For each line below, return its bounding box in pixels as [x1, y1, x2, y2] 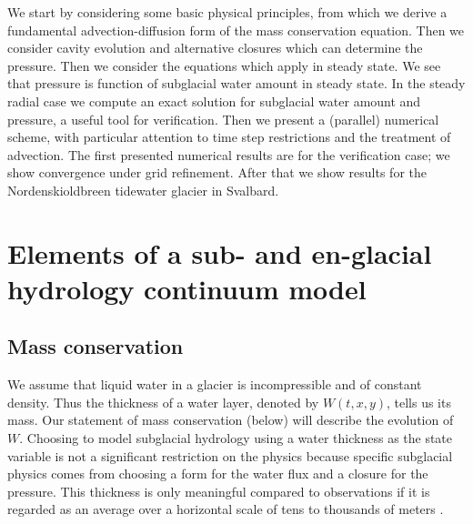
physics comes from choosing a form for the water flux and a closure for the [7, 464, 428, 483]
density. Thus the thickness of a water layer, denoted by [7, 392, 319, 411]
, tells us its [386, 392, 451, 411]
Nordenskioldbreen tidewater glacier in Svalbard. [7, 180, 279, 199]
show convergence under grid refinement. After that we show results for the [7, 163, 427, 182]
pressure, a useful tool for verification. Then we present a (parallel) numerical [7, 109, 439, 128]
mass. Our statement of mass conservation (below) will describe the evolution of [7, 410, 454, 429]
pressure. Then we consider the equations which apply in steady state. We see [7, 55, 441, 75]
